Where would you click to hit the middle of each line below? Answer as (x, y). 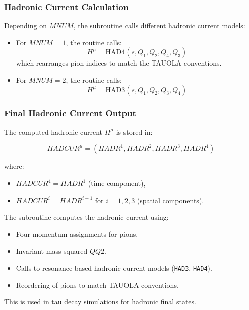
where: (14, 166)
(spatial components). (170, 200)
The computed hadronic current (53, 131)
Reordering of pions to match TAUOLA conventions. (97, 285)
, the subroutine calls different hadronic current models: (159, 25)
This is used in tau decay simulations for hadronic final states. (100, 302)
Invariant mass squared (52, 251)
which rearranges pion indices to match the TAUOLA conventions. (119, 63)
